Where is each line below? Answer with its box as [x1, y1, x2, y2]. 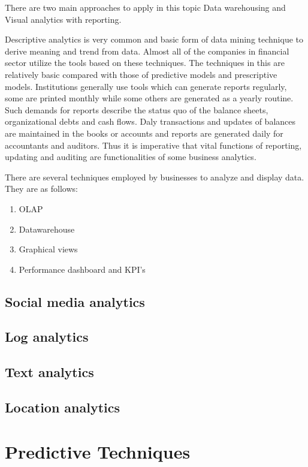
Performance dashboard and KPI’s [19, 263, 146, 275]
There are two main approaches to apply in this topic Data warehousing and [5, 1, 286, 13]
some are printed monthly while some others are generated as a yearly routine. [5, 92, 294, 104]
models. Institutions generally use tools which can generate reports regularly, [5, 80, 287, 92]
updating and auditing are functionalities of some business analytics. [5, 150, 256, 163]
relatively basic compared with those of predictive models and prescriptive [5, 68, 277, 80]
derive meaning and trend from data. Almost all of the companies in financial [5, 44, 289, 57]
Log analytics [5, 327, 89, 346]
